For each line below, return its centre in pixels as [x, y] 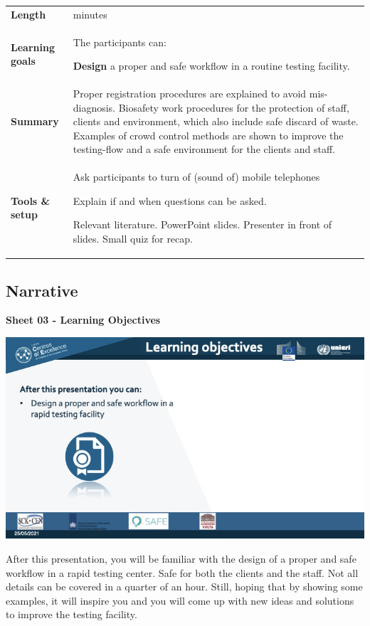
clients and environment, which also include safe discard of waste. [216, 121]
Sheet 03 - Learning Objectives [83, 320]
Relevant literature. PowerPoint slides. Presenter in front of [202, 224]
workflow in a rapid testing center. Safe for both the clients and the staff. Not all [182, 572]
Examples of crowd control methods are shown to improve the [208, 135]
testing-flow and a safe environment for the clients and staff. [204, 149]
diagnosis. [94, 107]
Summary [35, 121]
